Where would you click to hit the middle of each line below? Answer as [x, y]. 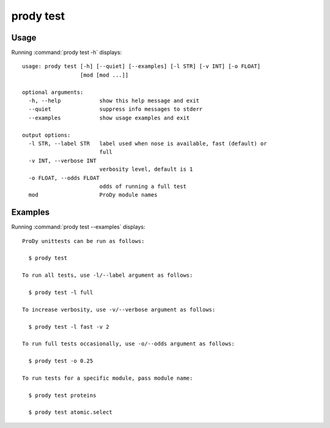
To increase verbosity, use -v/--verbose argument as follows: [119, 310]
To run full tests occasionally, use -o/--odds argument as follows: [129, 344]
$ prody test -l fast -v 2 [69, 327]
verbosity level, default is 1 [146, 169]
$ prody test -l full [61, 292]
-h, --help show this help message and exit [114, 101]
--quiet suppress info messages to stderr [116, 109]
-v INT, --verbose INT [62, 160]
